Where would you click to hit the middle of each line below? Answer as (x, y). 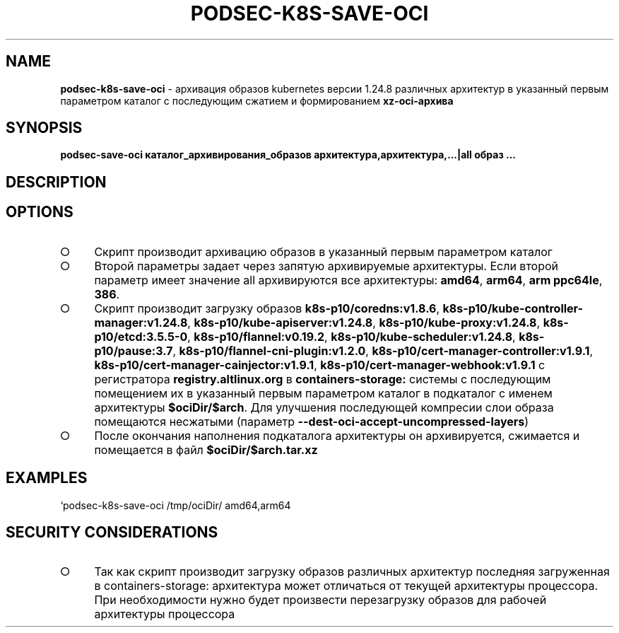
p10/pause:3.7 (134, 350)
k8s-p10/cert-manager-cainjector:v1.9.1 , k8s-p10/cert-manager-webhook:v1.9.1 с (320, 365)
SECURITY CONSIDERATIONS (112, 532)
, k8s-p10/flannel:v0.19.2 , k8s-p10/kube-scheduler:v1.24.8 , (352, 336)
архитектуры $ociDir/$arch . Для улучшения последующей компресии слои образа (324, 407)
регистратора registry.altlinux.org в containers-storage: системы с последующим (323, 379)
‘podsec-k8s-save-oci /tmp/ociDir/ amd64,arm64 (176, 505)
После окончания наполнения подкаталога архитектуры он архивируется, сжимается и (337, 435)
